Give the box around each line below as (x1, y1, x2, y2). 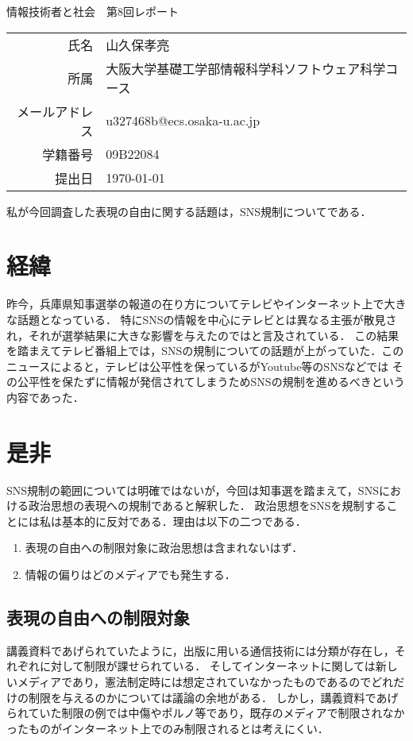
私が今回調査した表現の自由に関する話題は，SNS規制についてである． (6, 203, 372, 219)
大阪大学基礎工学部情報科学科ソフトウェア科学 (106, 59, 386, 78)
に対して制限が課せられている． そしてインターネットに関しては (39, 658, 376, 674)
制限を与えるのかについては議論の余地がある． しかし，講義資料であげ (28, 689, 399, 705)
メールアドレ (17, 102, 94, 121)
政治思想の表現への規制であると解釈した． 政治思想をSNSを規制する (28, 497, 387, 514)
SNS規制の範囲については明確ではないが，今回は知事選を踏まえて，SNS (6, 481, 379, 498)
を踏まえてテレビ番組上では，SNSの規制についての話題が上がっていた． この (6, 342, 404, 359)
